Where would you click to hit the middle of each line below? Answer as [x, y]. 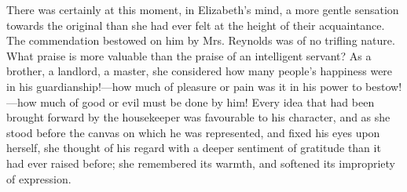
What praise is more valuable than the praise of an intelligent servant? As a [189, 55]
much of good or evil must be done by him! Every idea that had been [207, 101]
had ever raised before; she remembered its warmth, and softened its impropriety [201, 163]
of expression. [39, 178]
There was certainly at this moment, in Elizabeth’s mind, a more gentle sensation [203, 9]
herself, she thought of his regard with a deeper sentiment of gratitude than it [194, 148]
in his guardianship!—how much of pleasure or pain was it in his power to [184, 86]
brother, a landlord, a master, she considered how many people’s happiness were [200, 71]
